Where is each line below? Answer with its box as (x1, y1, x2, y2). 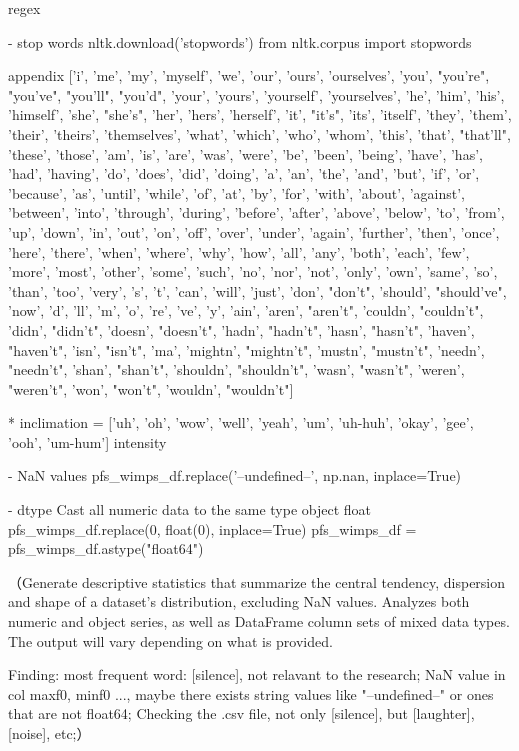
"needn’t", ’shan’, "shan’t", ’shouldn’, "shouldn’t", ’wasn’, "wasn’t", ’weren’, (8, 359, 465, 380)
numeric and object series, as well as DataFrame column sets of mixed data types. (8, 611, 510, 632)
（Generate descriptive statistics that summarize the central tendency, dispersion (8, 571, 506, 592)
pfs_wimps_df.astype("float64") (8, 538, 204, 559)
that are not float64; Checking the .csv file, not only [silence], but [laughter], (8, 703, 475, 724)
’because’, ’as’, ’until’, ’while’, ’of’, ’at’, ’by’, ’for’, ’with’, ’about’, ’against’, (8, 182, 465, 203)
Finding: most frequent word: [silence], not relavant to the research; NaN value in (8, 664, 506, 685)
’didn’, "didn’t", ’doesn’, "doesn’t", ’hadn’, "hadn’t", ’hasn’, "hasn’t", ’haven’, (8, 319, 475, 340)
